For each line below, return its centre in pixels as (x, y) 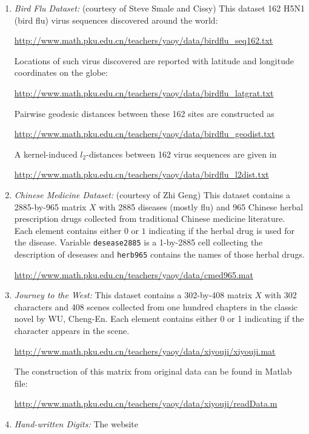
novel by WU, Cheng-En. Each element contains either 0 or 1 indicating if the (159, 319)
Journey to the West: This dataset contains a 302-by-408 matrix (133, 295)
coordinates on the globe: (61, 72)
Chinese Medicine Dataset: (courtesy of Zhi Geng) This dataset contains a (152, 194)
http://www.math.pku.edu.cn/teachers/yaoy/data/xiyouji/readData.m (146, 403)
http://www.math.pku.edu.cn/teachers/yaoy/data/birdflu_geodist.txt (145, 134)
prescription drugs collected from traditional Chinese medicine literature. (150, 219)
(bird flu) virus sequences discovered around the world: (116, 20)
